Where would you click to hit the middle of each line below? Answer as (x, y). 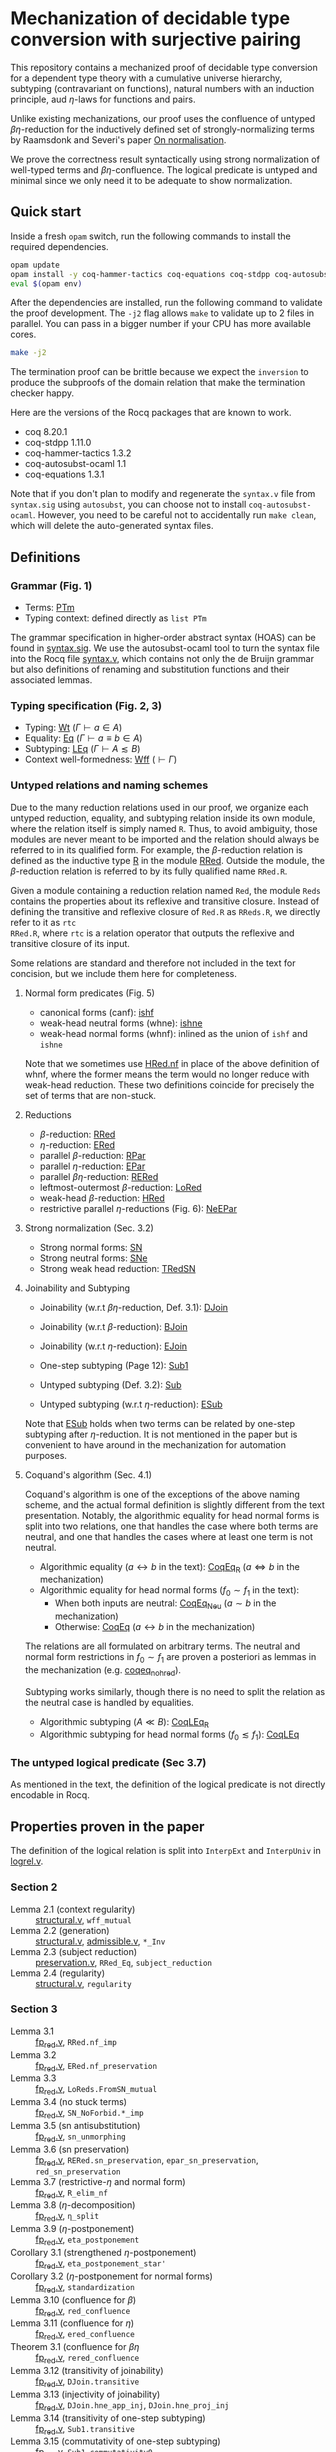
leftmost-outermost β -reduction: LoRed (120, 1187)
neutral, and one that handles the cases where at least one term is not (168, 1536)
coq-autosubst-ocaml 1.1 (75, 464)
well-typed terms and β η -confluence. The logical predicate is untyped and (164, 169)
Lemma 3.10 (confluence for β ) (73, 2299)
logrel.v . (27, 1861)
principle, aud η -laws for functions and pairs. (103, 99)
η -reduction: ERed (77, 1144)
